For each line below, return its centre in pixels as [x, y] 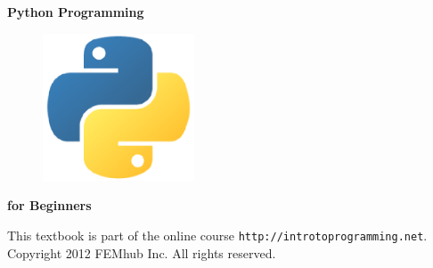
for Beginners [49, 205]
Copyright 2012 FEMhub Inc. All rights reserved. [142, 252]
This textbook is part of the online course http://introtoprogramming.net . [217, 236]
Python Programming [76, 12]
